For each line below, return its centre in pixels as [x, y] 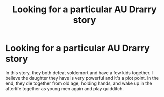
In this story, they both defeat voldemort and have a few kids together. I [79, 73]
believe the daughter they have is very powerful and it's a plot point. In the [82, 78]
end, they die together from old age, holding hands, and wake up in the [79, 83]
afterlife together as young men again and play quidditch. [65, 88]
